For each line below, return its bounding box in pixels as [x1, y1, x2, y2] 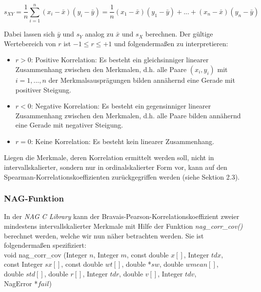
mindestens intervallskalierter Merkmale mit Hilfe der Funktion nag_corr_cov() [4, 221, 243, 231]
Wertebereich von [4, 38, 56, 48]
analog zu [85, 29, 114, 39]
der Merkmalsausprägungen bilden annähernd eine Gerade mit [48, 74, 235, 85]
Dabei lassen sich [4, 29, 55, 39]
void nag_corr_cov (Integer [4, 249, 87, 259]
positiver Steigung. [15, 84, 71, 94]
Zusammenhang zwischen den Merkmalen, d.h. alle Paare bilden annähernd [15, 110, 241, 120]
